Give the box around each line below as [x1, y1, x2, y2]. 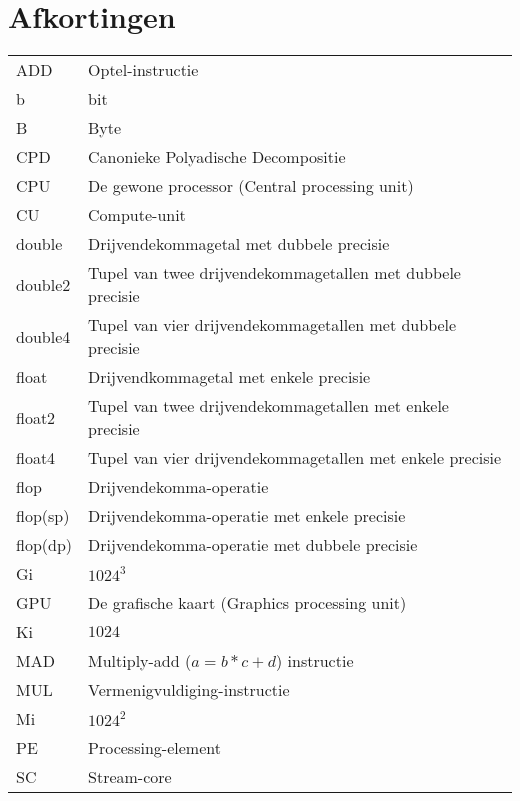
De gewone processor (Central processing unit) [88, 174, 414, 198]
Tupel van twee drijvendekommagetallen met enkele [88, 394, 449, 418]
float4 [16, 446, 56, 470]
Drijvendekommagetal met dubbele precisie [88, 232, 390, 256]
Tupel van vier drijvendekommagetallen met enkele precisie [88, 446, 502, 470]
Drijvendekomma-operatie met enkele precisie [88, 504, 406, 528]
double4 [16, 324, 71, 348]
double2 [16, 272, 71, 296]
